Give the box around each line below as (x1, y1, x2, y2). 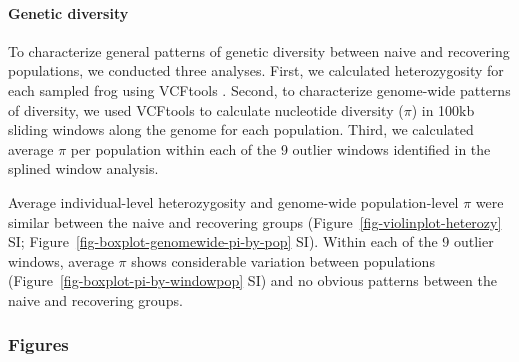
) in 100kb (411, 99, 475, 120)
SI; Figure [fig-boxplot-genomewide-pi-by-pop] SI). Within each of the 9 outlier (8, 231, 494, 252)
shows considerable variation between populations (131, 250, 435, 271)
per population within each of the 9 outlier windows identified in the (70, 138, 491, 159)
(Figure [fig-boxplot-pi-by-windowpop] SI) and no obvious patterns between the (8, 270, 497, 291)
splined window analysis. (8, 158, 159, 179)
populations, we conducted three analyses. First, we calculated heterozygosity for (8, 60, 504, 81)
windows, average (8, 250, 114, 271)
